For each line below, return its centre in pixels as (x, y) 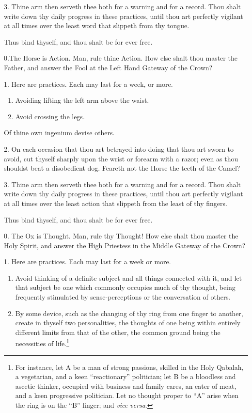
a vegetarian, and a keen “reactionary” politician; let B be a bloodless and (126, 376)
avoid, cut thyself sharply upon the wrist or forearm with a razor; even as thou (121, 158)
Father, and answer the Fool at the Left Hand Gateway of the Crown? (108, 67)
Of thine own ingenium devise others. (59, 133)
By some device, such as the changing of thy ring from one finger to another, (129, 313)
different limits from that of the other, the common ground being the (118, 332)
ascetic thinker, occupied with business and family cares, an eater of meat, (126, 386)
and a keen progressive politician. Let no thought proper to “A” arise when (127, 395)
